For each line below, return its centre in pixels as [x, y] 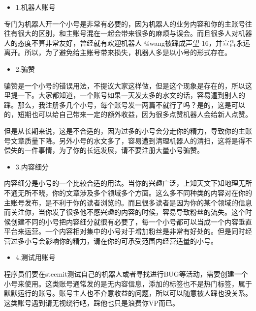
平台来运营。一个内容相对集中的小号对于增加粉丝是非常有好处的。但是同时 [125, 231]
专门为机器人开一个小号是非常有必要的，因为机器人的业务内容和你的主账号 [125, 23]
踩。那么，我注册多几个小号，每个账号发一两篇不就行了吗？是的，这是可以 [125, 104]
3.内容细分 [32, 166]
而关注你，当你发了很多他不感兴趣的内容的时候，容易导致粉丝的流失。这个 [125, 212]
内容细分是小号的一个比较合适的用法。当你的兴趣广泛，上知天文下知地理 [121, 183]
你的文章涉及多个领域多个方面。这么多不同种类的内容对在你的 [152, 192]
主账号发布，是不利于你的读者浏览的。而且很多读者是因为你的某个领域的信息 [128, 202]
